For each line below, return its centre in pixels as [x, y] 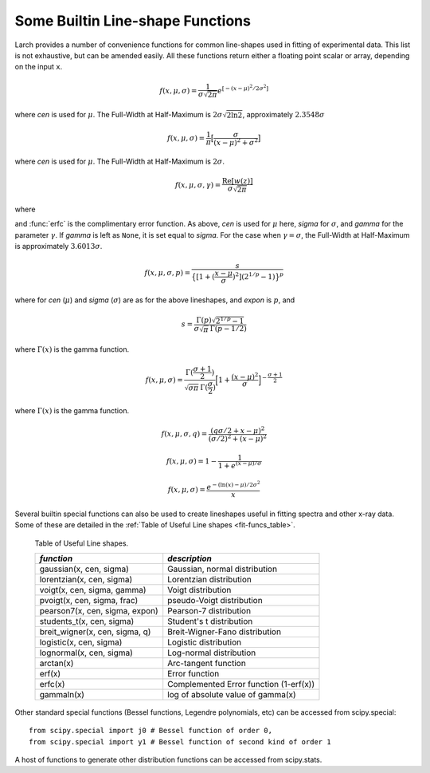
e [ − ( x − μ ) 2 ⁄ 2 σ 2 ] [243, 89]
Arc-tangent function [207, 663]
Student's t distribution [210, 621]
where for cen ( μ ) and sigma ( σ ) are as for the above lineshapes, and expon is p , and [155, 300]
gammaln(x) [62, 694]
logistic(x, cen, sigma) [81, 642]
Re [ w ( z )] [237, 181]
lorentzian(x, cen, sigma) [86, 579]
